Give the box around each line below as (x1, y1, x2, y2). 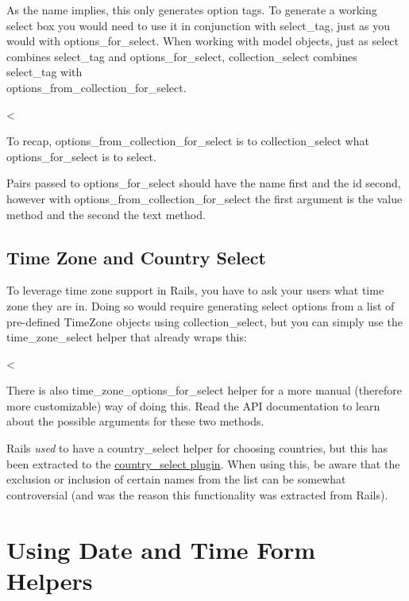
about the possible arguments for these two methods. (6, 413, 264, 430)
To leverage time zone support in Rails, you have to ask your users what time (6, 282, 384, 299)
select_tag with (6, 64, 83, 80)
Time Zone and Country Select (6, 245, 266, 269)
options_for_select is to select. (6, 148, 156, 164)
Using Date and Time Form (6, 533, 316, 565)
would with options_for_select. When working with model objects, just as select (6, 33, 399, 49)
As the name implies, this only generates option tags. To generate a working (6, 2, 377, 17)
